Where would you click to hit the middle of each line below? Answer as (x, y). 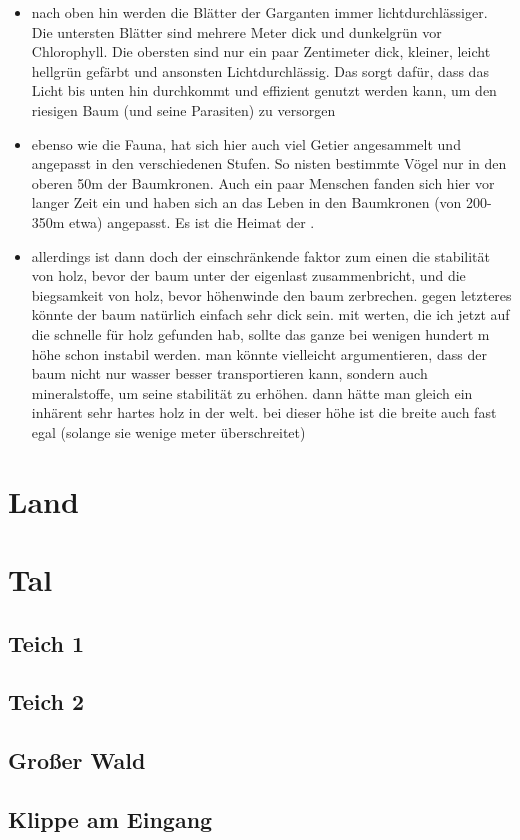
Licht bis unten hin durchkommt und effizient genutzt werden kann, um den (264, 90)
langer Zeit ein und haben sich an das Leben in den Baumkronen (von (246, 202)
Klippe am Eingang (110, 818)
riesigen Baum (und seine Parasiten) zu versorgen (183, 109)
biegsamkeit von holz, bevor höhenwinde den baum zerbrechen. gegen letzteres (271, 294)
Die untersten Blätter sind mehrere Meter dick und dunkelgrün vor (236, 31)
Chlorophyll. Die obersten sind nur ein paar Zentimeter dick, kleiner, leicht (261, 51)
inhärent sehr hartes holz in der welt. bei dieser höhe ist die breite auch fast (264, 412)
